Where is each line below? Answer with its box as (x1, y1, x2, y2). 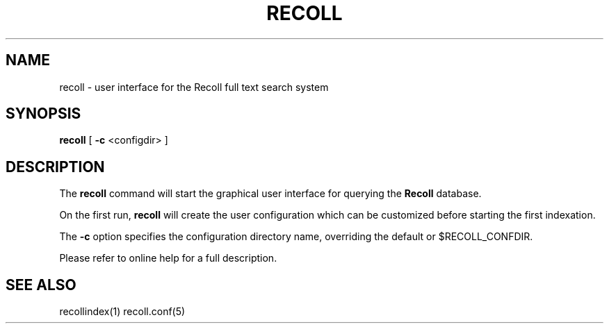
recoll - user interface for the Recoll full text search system (59, 81, 329, 93)
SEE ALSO (6, 276, 76, 294)
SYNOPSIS (6, 105, 81, 123)
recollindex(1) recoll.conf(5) (59, 305, 186, 318)
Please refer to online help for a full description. (59, 252, 277, 264)
